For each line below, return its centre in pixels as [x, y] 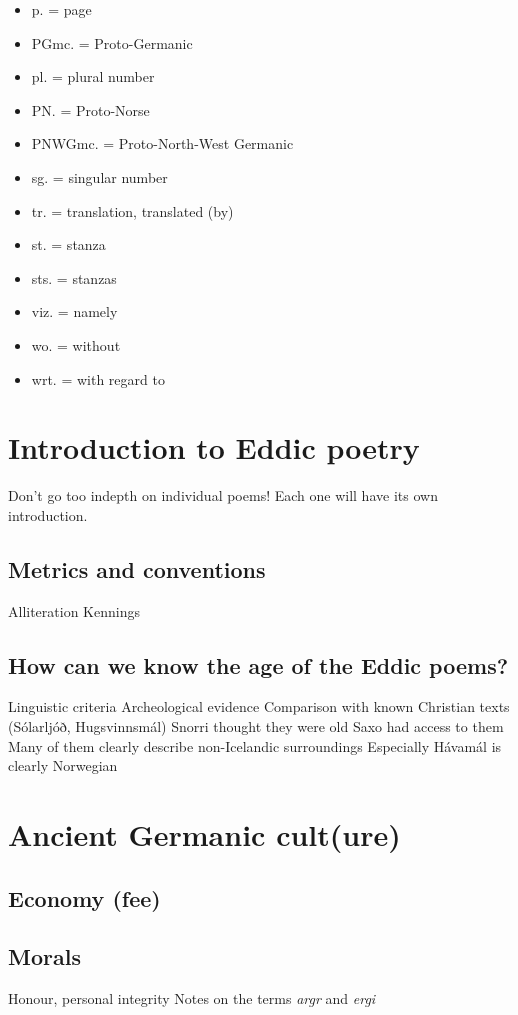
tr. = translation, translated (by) [132, 210]
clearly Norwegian [63, 765]
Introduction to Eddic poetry [214, 447]
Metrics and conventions [137, 568]
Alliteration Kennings [74, 610]
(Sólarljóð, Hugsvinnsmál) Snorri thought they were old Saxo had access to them [256, 726]
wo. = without [76, 344]
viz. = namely [74, 311]
